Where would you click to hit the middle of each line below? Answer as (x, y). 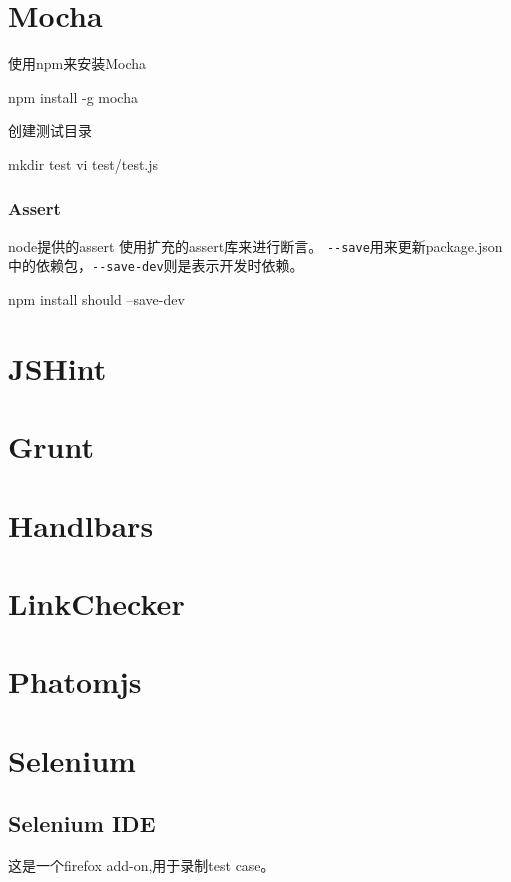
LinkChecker (96, 602)
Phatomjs (75, 681)
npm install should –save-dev (96, 299)
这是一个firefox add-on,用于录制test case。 (141, 865)
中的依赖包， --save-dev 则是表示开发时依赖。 (156, 265)
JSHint (57, 367)
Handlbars (81, 524)
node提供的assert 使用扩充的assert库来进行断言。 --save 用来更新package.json (255, 245)
